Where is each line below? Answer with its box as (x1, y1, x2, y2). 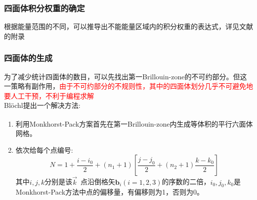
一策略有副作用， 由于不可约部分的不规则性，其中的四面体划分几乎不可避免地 (4, 81, 253, 91)
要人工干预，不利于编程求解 (4, 90, 94, 100)
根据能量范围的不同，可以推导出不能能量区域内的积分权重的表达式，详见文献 (4, 21, 253, 32)
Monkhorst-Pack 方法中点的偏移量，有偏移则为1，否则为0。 (15, 187, 204, 197)
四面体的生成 (4, 52, 53, 64)
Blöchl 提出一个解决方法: (4, 100, 81, 110)
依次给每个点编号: (15, 144, 73, 155)
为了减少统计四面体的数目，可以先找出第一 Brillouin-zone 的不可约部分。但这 (4, 71, 247, 81)
